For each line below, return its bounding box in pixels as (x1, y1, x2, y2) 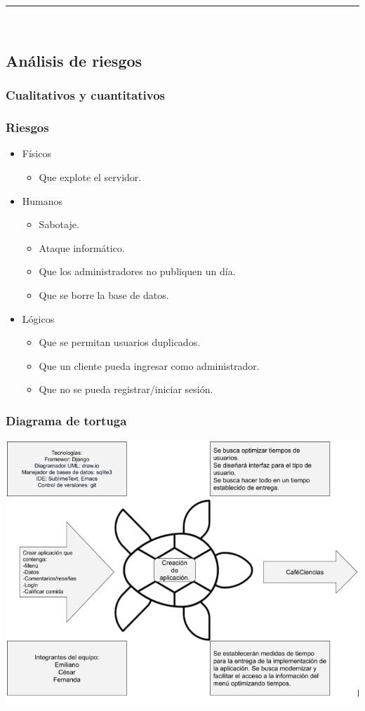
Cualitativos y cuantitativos (6, 86, 165, 104)
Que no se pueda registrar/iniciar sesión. (39, 382, 213, 397)
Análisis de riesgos (6, 49, 142, 71)
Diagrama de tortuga (6, 411, 127, 429)
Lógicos (22, 311, 55, 326)
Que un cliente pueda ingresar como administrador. (39, 358, 260, 373)
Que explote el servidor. (39, 170, 142, 185)
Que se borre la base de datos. (39, 288, 169, 302)
